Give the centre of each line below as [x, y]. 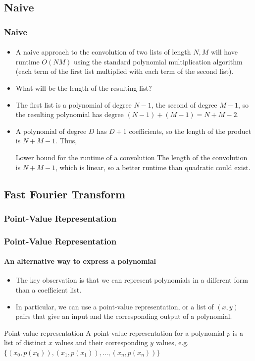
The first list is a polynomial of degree [74, 104]
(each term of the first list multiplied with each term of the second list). [125, 71]
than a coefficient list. [49, 290]
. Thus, [66, 141]
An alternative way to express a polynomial [80, 261]
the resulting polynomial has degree [70, 114]
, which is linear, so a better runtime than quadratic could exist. [153, 167]
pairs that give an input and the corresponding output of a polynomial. [124, 316]
